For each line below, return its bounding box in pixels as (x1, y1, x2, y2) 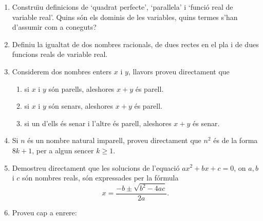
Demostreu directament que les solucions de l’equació (12, 162, 180, 173)
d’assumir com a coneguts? (12, 22, 97, 32)
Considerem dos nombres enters (12, 66, 112, 76)
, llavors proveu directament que (128, 66, 230, 76)
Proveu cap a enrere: (12, 207, 77, 218)
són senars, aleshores (48, 101, 114, 111)
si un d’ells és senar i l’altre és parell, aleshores (24, 117, 172, 128)
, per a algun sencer (32, 145, 94, 155)
